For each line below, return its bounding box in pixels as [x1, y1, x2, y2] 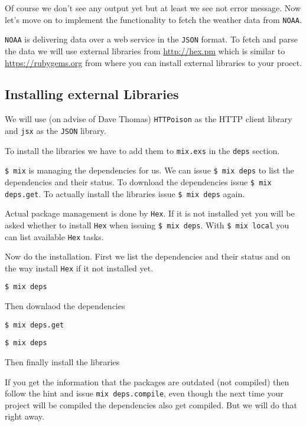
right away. [5, 410, 44, 422]
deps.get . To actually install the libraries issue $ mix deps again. [5, 187, 245, 199]
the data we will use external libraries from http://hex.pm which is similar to [5, 44, 285, 57]
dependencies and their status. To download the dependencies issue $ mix [5, 175, 272, 188]
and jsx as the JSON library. [5, 124, 106, 136]
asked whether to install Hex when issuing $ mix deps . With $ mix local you [5, 218, 289, 231]
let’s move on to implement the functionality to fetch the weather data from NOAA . [5, 13, 302, 25]
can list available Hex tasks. [5, 230, 104, 243]
